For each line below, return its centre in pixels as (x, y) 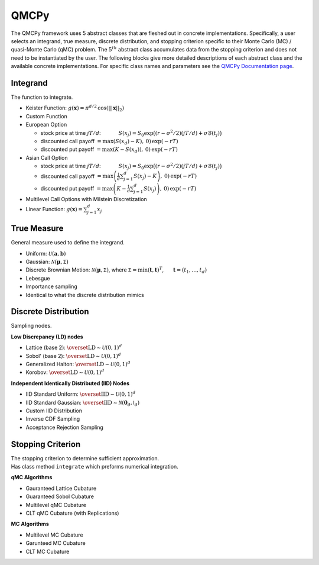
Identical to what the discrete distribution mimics (85, 295)
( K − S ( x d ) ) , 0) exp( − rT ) (145, 150)
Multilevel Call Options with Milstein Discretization (86, 199)
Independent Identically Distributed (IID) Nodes (70, 383)
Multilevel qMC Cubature (56, 505)
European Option (46, 125)
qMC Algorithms (32, 477)
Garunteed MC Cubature (56, 543)
